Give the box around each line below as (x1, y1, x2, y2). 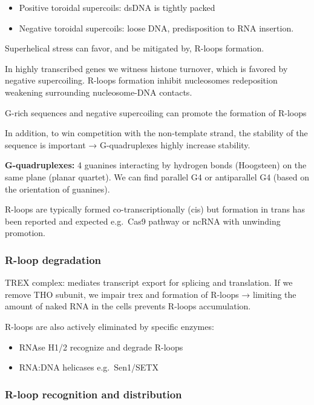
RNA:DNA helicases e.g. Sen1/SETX (19, 361, 159, 374)
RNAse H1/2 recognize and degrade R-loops (19, 340, 183, 353)
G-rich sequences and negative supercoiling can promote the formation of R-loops (5, 106, 307, 119)
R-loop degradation (5, 252, 102, 267)
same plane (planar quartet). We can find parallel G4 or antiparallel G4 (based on (5, 170, 310, 183)
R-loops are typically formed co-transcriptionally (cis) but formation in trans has (5, 203, 305, 216)
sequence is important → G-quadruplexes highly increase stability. (5, 138, 250, 151)
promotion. (5, 226, 45, 239)
